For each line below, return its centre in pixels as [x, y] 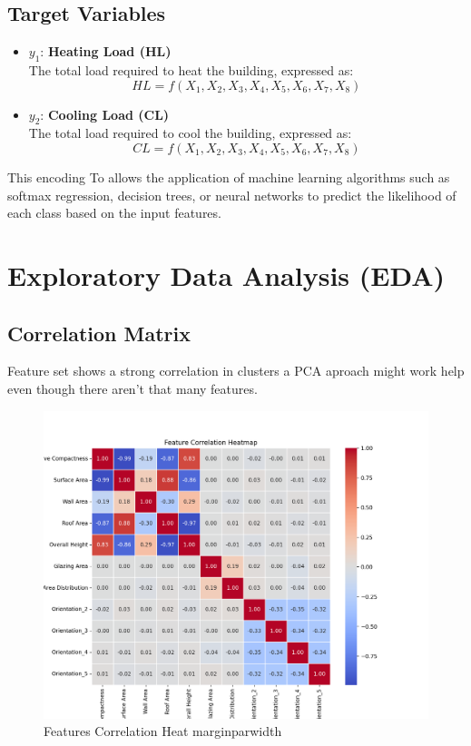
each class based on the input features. [114, 213]
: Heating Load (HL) [106, 51]
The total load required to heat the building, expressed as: [191, 70]
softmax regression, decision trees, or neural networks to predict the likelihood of [232, 195]
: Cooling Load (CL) [105, 114]
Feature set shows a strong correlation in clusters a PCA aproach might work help [236, 371]
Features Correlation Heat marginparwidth [163, 731]
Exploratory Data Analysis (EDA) [226, 275]
